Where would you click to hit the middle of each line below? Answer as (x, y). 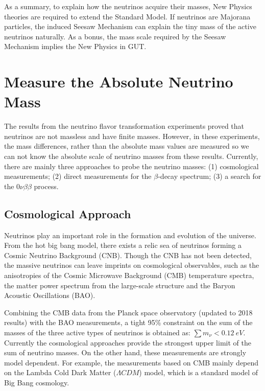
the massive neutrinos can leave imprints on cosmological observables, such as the (132, 265)
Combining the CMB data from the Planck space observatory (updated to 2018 (128, 312)
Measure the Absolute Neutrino (119, 82)
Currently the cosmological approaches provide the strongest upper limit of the (128, 342)
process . (46, 186)
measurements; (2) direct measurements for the (78, 176)
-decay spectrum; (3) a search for (210, 176)
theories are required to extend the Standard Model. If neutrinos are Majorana (127, 16)
